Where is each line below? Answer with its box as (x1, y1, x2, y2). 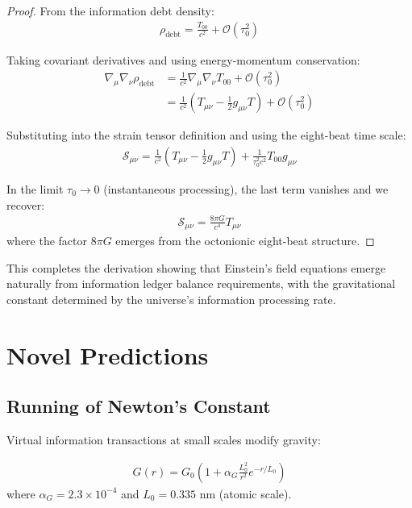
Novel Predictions (6, 338, 209, 371)
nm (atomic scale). (199, 485, 292, 502)
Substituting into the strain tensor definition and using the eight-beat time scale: (6, 127, 406, 144)
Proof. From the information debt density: (6, 2, 214, 19)
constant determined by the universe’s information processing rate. (6, 290, 336, 307)
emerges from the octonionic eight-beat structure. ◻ (115, 232, 375, 249)
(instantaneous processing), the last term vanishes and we (103, 180, 389, 197)
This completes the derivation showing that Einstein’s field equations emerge (6, 259, 386, 276)
